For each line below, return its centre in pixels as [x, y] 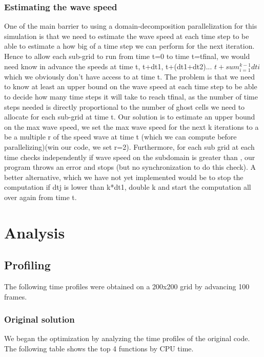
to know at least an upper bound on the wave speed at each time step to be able [131, 86]
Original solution [39, 319]
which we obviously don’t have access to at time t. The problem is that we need [130, 76]
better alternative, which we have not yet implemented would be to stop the [124, 177]
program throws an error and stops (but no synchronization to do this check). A [130, 167]
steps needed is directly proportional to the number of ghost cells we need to [125, 106]
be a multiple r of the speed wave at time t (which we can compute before [120, 137]
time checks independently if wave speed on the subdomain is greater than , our [130, 157]
